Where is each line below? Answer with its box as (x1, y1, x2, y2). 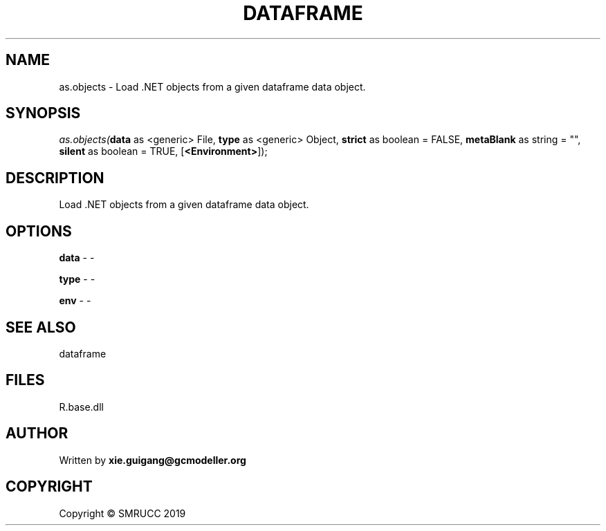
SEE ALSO (6, 318, 76, 336)
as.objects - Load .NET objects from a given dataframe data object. (59, 80, 366, 93)
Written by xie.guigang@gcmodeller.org (59, 454, 246, 466)
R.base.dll (59, 400, 104, 413)
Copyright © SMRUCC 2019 (59, 507, 186, 519)
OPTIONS (6, 222, 72, 240)
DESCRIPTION (6, 169, 104, 187)
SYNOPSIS (6, 104, 81, 122)
